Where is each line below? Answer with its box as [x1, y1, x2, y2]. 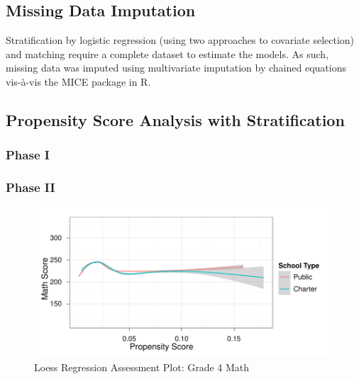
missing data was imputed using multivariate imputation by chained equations [6, 60, 346, 75]
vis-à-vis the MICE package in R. [6, 74, 151, 89]
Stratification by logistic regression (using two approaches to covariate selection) [6, 33, 355, 47]
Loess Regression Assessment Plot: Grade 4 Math [34, 360, 250, 375]
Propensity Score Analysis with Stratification [6, 108, 345, 130]
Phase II [6, 179, 55, 196]
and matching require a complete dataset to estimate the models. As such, [6, 46, 329, 61]
